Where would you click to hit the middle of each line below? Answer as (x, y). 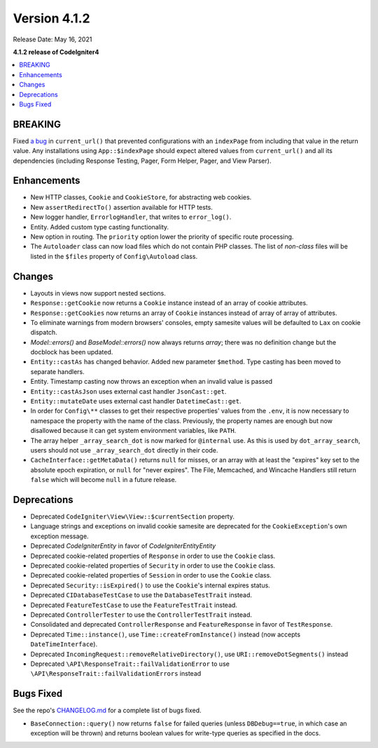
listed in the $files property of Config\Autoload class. (114, 256)
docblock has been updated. (72, 352)
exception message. (59, 536)
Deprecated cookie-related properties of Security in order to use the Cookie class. (153, 566)
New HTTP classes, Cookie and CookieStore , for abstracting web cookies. (141, 197)
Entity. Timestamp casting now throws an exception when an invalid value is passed (152, 382)
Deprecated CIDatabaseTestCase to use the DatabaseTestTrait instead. (141, 595)
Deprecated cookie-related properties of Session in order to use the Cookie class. (151, 575)
